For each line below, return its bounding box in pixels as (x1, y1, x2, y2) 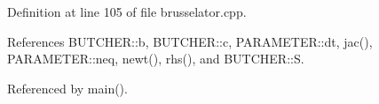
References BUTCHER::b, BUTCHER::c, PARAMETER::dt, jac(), (7, 32, 373, 50)
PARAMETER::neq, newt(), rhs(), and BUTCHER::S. (7, 49, 304, 68)
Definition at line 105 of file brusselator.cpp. (7, 3, 247, 20)
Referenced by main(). (7, 78, 128, 97)
